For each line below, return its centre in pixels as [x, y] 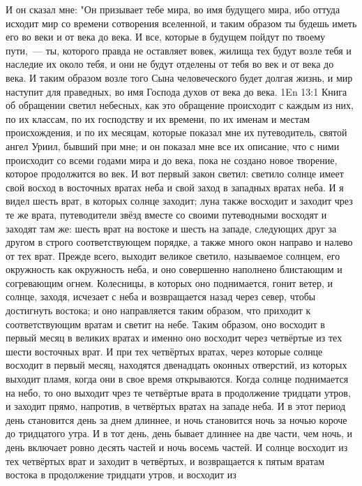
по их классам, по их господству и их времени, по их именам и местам [158, 118]
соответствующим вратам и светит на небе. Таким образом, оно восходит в [165, 324]
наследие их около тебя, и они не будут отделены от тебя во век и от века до [170, 64]
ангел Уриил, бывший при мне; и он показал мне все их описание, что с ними [173, 146]
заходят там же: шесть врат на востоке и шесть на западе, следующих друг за [171, 228]
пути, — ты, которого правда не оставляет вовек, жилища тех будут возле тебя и [179, 50]
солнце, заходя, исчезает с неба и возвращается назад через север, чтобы [161, 296]
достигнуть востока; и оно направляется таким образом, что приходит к [158, 310]
